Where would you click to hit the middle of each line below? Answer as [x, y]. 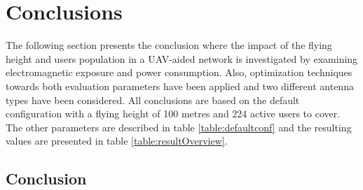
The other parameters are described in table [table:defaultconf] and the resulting [179, 127]
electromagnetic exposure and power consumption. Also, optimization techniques [179, 72]
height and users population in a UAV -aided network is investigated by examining [182, 58]
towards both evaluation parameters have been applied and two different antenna [180, 86]
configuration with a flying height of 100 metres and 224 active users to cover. [173, 114]
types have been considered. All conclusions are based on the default [153, 100]
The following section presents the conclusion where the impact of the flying [169, 45]
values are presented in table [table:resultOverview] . [117, 141]
